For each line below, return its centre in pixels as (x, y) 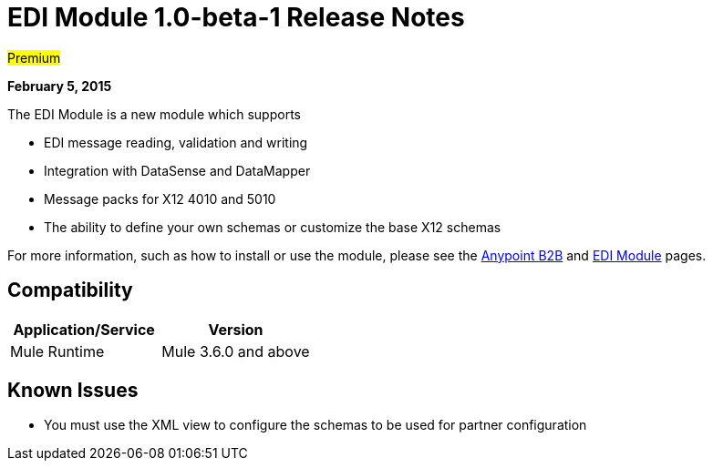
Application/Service (84, 329)
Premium (34, 57)
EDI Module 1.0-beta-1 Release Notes (236, 17)
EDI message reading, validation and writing (176, 142)
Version (236, 329)
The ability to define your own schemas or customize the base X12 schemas (273, 227)
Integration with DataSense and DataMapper (177, 170)
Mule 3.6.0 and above (236, 351)
